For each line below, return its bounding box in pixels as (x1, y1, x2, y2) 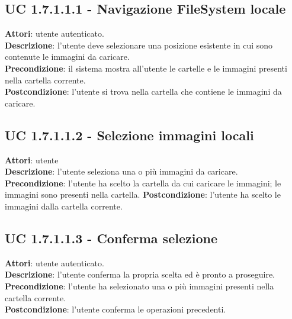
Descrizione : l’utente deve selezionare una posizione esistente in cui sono (5, 38, 273, 51)
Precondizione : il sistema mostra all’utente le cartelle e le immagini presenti (5, 62, 287, 74)
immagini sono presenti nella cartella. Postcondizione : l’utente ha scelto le (5, 188, 281, 201)
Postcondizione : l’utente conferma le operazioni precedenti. (5, 303, 226, 315)
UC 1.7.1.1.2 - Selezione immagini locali (5, 125, 254, 144)
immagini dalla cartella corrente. (5, 199, 123, 212)
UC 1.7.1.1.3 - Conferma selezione (5, 228, 217, 247)
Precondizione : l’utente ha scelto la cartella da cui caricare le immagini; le (5, 176, 281, 189)
